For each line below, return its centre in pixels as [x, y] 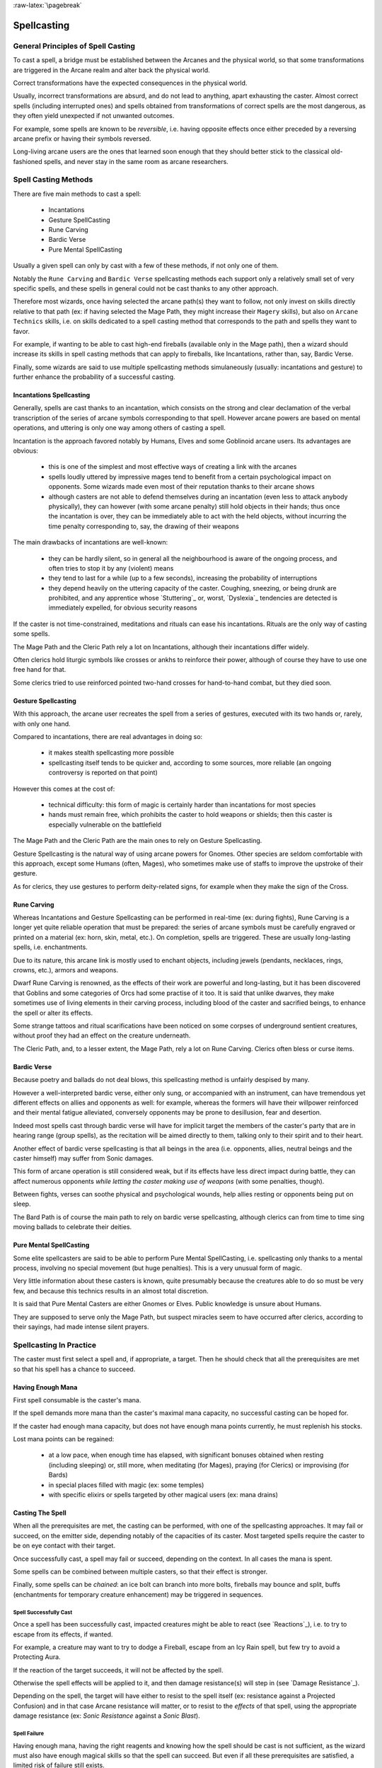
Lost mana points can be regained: [64, 1439]
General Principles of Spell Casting [74, 46]
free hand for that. [40, 670]
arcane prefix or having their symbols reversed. [82, 139]
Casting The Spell [40, 1513]
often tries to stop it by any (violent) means [111, 568]
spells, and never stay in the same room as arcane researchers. [136, 161]
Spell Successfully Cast [43, 1612]
